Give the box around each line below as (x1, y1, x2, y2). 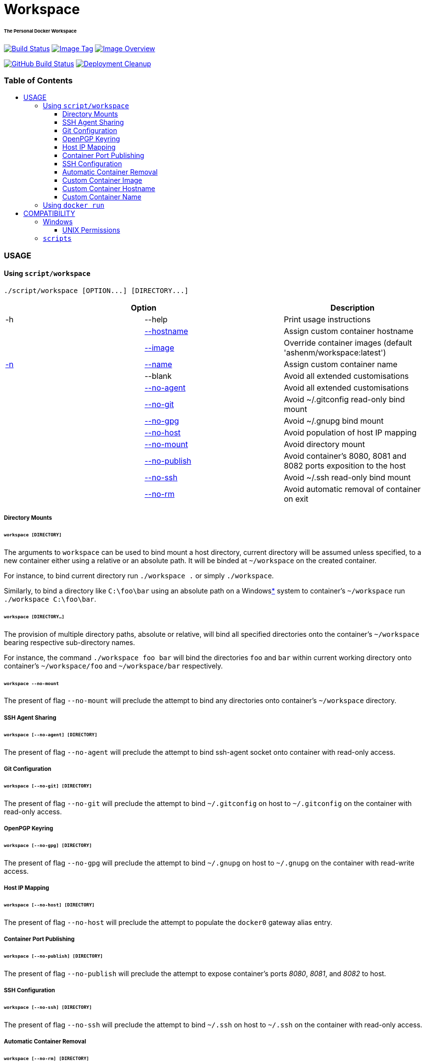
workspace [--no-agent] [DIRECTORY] (4, 731, 97, 737)
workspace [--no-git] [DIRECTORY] (4, 783, 92, 788)
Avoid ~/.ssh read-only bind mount (283, 472, 411, 483)
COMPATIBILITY (23, 209, 75, 218)
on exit (283, 494, 309, 504)
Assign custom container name (283, 359, 398, 370)
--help (144, 315, 168, 325)
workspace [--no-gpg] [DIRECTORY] (4, 842, 92, 848)
